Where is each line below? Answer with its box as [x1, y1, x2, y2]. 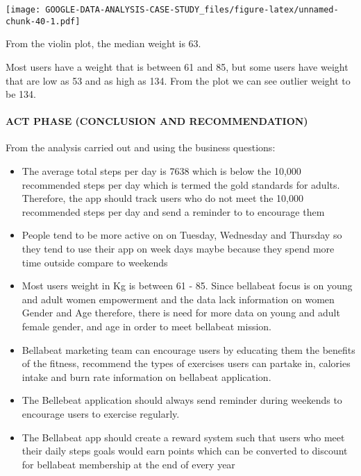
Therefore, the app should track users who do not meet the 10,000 [22, 191, 303, 205]
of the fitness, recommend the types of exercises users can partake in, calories [22, 356, 351, 371]
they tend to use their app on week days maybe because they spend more [22, 241, 335, 256]
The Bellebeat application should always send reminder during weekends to [22, 393, 342, 407]
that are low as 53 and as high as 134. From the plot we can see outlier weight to [6, 73, 351, 87]
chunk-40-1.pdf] [6, 16, 81, 26]
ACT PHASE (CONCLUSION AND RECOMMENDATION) [6, 114, 308, 128]
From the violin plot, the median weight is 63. [6, 36, 201, 51]
